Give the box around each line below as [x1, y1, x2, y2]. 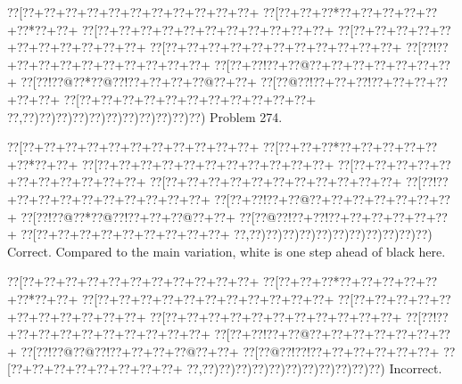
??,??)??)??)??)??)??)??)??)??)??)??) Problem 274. [7, 107, 283, 126]
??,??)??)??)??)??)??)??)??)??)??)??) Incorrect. [186, 359, 442, 378]
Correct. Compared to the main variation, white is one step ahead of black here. [7, 241, 446, 260]
